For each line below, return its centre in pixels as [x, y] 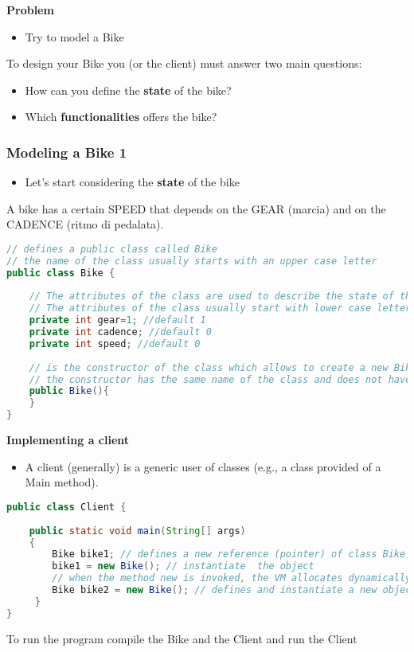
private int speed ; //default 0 [115, 344]
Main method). [62, 482]
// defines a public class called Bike [112, 249]
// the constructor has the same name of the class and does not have [220, 379]
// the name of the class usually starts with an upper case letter [192, 261]
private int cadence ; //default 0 [120, 332]
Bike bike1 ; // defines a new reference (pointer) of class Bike [229, 554]
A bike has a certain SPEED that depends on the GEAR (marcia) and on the [196, 208]
